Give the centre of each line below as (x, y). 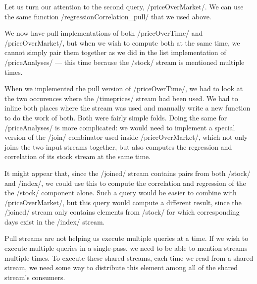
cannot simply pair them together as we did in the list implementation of (115, 52)
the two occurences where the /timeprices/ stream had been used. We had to (121, 98)
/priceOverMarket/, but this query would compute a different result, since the (123, 202)
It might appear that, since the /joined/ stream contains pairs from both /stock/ (128, 173)
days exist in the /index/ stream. (55, 221)
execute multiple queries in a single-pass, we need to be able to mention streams (126, 248)
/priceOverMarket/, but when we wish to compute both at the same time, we (122, 42)
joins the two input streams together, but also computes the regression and (118, 146)
